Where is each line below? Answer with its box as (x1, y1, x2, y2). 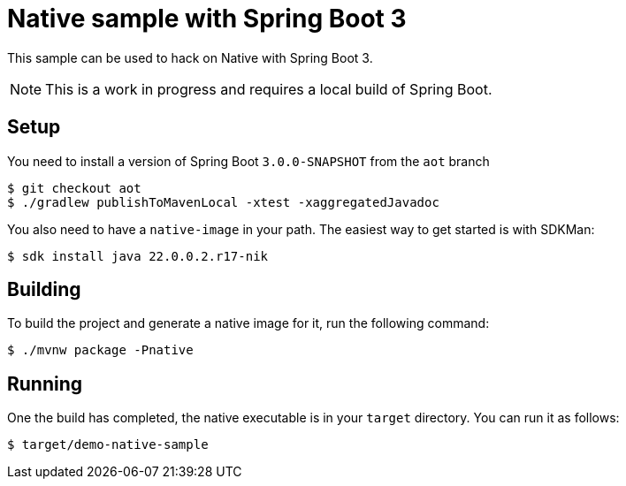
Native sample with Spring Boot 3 (7, 4, 407, 34)
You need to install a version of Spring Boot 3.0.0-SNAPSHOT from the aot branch (7, 153, 490, 169)
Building (7, 278, 81, 301)
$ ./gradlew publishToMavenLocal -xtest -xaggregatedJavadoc (7, 194, 439, 209)
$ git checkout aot (7, 180, 141, 195)
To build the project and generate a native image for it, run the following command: (7, 315, 490, 331)
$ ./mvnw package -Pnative (7, 343, 194, 358)
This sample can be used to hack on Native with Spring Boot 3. (7, 49, 373, 65)
